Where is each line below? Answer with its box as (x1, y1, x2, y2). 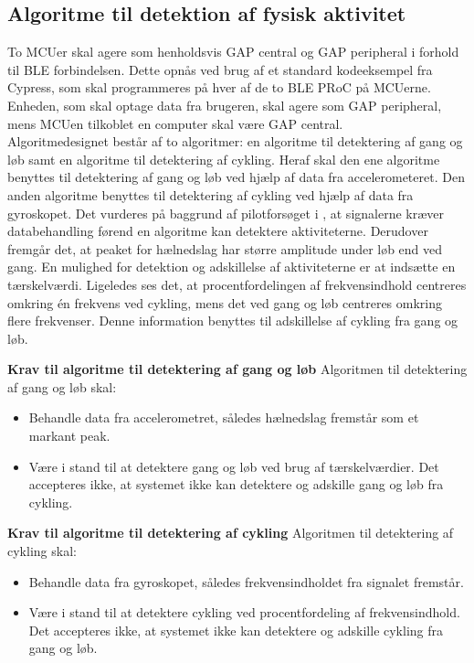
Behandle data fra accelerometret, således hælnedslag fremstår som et (28, 408, 419, 427)
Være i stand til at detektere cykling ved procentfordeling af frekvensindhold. (28, 603, 460, 622)
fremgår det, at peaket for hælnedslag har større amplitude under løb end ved (7, 239, 443, 258)
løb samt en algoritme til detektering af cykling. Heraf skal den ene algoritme (7, 149, 440, 168)
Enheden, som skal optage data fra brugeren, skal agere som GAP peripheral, (7, 95, 442, 114)
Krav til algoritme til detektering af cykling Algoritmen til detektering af (7, 523, 454, 542)
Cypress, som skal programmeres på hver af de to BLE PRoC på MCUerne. (7, 78, 431, 97)
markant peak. (28, 426, 111, 445)
